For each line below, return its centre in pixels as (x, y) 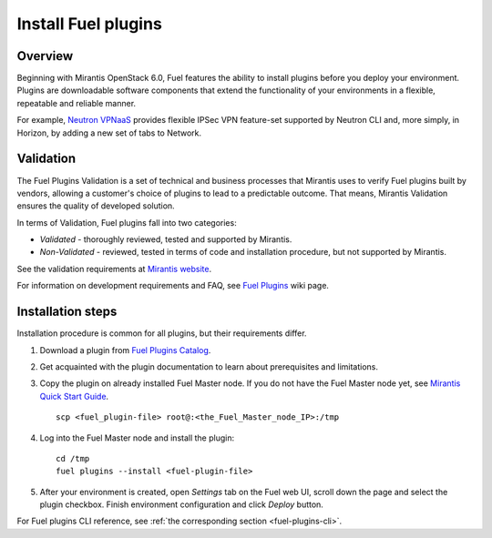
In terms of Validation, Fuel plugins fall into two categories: (127, 222)
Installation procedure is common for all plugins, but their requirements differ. (162, 333)
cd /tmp (73, 458)
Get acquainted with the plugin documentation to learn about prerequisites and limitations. (209, 366)
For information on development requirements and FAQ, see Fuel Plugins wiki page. (173, 286)
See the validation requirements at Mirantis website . (114, 269)
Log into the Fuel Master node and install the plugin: (137, 438)
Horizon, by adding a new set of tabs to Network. (109, 133)
